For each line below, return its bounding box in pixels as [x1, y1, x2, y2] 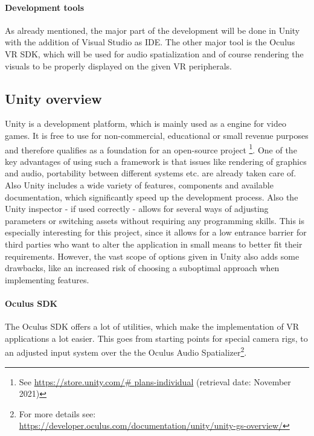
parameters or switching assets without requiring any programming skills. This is [5, 214, 305, 226]
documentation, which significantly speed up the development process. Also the [5, 190, 298, 203]
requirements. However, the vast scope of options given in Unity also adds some [5, 249, 300, 262]
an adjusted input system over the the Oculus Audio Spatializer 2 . [5, 344, 247, 358]
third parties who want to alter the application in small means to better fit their [5, 237, 303, 250]
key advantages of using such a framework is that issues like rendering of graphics [5, 155, 307, 167]
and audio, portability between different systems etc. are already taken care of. [5, 167, 296, 179]
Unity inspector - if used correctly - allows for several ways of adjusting [5, 202, 269, 215]
